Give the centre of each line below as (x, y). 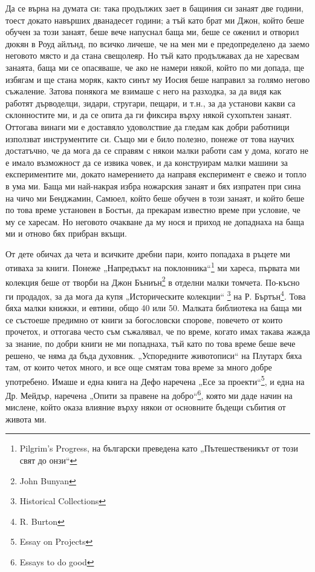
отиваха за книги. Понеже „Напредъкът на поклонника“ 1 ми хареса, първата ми (153, 267)
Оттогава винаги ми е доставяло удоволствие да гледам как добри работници (148, 126)
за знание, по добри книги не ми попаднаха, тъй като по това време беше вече (151, 343)
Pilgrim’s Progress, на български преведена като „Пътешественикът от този (159, 448)
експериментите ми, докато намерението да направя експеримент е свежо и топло (156, 174)
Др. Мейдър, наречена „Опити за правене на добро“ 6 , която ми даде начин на (149, 394)
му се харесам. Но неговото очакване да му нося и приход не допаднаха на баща (155, 221)
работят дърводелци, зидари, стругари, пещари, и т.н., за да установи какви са (151, 103)
